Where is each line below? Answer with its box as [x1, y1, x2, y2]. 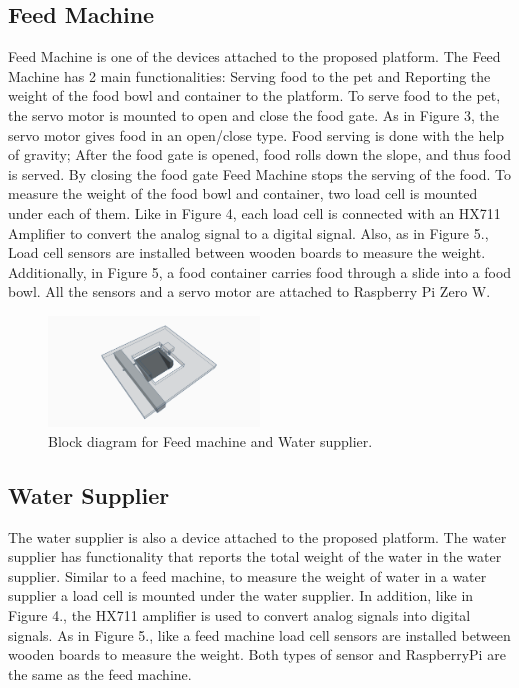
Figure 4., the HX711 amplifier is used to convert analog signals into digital [8, 605, 471, 626]
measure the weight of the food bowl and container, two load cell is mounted [8, 183, 478, 204]
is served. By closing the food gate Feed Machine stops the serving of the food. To [8, 163, 511, 184]
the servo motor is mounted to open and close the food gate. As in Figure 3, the [8, 104, 499, 125]
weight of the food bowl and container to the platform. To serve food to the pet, [8, 85, 501, 106]
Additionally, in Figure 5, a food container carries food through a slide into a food [8, 261, 512, 282]
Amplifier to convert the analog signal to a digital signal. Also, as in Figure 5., [8, 222, 489, 243]
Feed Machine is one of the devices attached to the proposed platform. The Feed [8, 46, 501, 67]
